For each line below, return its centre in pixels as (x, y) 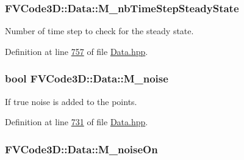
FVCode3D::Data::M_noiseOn (81, 149)
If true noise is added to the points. (71, 101)
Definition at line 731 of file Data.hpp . (77, 122)
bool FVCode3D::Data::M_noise (87, 78)
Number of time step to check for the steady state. (99, 31)
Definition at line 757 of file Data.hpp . (77, 51)
